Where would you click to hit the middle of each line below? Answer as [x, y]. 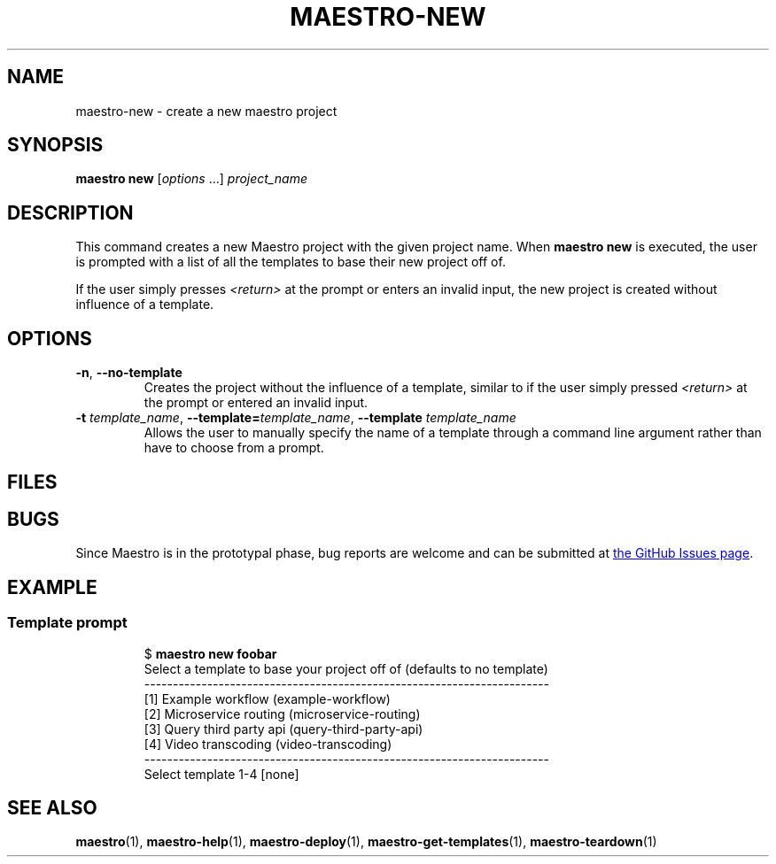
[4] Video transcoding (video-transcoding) [268, 744]
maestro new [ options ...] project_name [191, 179]
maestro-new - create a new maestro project [206, 111]
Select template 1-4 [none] [221, 774]
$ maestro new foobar [210, 653]
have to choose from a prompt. [234, 448]
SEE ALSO [52, 808]
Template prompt [67, 623]
